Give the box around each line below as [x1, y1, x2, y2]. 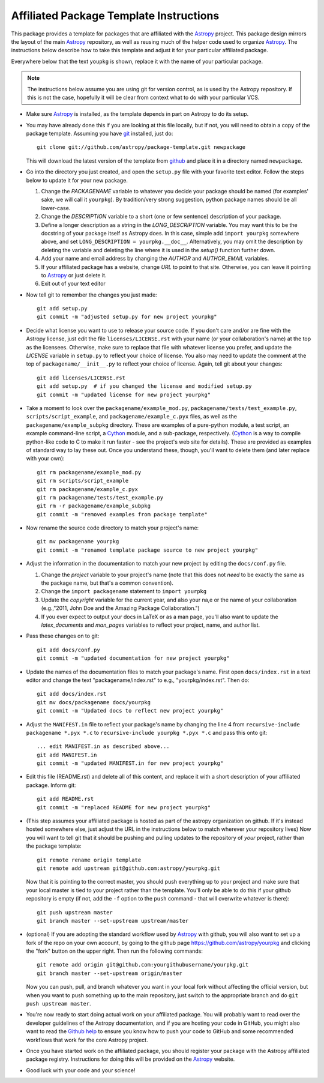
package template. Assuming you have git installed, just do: [26, 130, 173, 137]
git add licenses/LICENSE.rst [37, 374, 126, 381]
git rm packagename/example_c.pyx [37, 486, 138, 492]
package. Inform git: [26, 781, 76, 789]
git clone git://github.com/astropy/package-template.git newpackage [37, 144, 246, 151]
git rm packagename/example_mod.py [37, 469, 142, 475]
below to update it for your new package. [26, 176, 128, 184]
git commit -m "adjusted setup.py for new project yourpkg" [37, 313, 217, 321]
